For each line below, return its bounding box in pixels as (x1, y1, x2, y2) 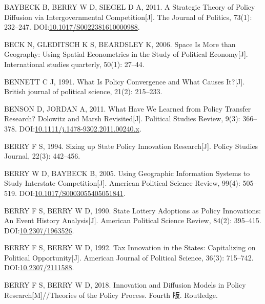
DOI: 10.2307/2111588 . (4, 262, 74, 273)
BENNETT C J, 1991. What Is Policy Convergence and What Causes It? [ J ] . (4, 76, 245, 86)
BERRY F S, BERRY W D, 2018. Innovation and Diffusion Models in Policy (4, 279, 246, 290)
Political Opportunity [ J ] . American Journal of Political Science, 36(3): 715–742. (4, 252, 254, 263)
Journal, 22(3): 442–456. (4, 150, 80, 161)
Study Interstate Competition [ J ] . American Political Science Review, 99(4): (4, 178, 240, 188)
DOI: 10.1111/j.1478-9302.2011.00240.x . (19, 123, 141, 134)
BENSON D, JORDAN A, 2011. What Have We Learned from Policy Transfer (4, 103, 251, 114)
